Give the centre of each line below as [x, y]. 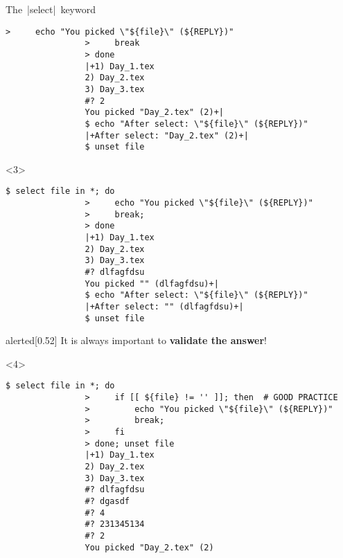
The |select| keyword [51, 9]
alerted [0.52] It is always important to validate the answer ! [136, 340]
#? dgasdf [107, 502]
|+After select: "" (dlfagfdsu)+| [164, 306]
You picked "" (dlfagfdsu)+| [152, 283]
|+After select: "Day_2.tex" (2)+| [167, 135]
